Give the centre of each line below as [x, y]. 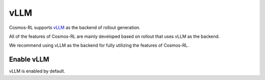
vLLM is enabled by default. [37, 71]
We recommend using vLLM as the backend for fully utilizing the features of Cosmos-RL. [99, 45]
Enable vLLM [29, 60]
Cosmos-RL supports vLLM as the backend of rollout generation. [75, 27]
